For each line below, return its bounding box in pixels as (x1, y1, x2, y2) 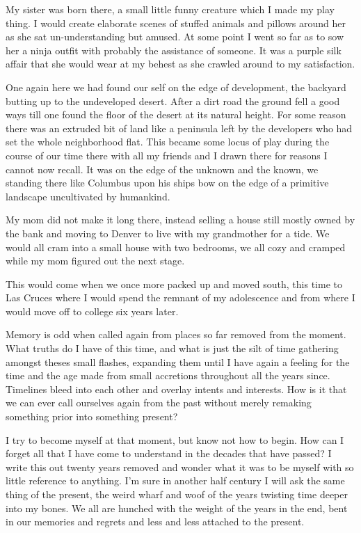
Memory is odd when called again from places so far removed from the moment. (6, 327, 346, 342)
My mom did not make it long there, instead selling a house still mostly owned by (6, 212, 355, 227)
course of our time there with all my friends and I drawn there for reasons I (6, 148, 328, 162)
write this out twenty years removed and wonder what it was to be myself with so (6, 459, 354, 474)
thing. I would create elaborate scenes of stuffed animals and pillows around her (6, 15, 346, 30)
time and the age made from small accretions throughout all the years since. (6, 368, 330, 383)
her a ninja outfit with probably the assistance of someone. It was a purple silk (6, 42, 342, 57)
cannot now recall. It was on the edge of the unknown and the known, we (6, 161, 319, 176)
